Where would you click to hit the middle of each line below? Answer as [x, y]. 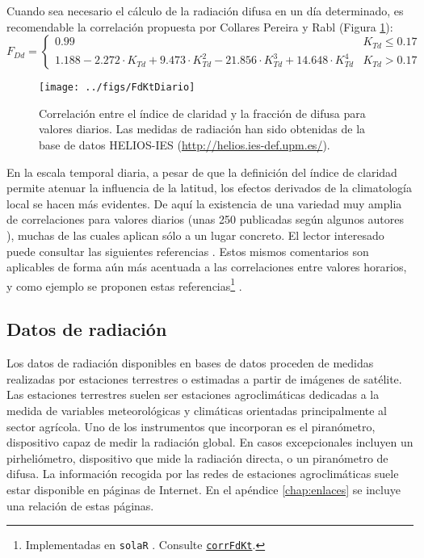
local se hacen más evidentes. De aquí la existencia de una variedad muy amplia [204, 203]
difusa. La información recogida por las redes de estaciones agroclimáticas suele [203, 474]
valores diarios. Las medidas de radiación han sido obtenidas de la [202, 129]
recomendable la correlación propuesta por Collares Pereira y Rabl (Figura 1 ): [200, 26]
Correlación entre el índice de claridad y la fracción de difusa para [202, 113]
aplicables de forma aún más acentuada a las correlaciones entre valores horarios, [207, 267]
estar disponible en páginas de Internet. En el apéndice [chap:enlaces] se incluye [204, 489]
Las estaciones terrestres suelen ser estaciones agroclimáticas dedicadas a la [193, 394]
